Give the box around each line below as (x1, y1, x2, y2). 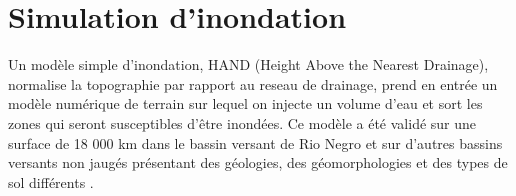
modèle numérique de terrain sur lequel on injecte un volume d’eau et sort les (8, 93, 483, 114)
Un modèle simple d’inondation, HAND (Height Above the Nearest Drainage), (8, 54, 489, 75)
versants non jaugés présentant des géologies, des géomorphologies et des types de (8, 152, 508, 173)
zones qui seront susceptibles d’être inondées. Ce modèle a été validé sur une (8, 112, 477, 133)
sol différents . (8, 171, 94, 192)
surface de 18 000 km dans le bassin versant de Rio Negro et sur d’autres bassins (8, 132, 503, 153)
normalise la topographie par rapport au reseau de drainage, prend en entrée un (8, 73, 498, 94)
